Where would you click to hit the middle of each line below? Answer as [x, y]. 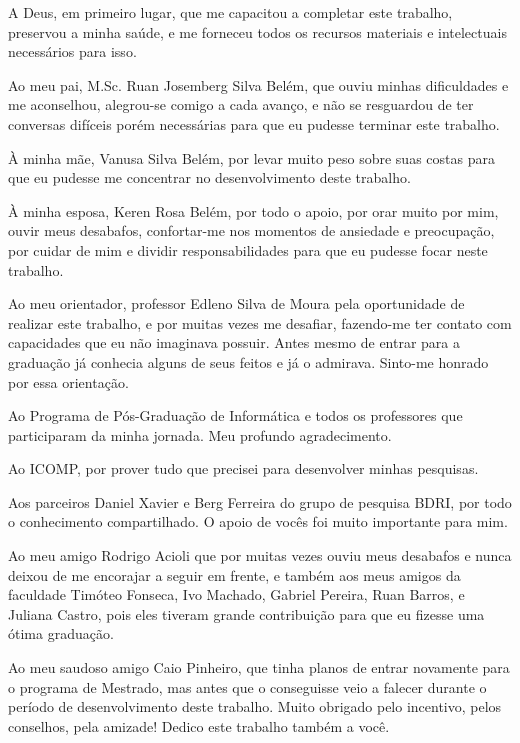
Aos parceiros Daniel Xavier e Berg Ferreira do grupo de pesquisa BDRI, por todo [260, 501]
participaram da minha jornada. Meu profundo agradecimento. [200, 434]
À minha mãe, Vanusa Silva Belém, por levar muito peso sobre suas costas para [251, 157]
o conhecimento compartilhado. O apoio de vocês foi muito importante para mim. [258, 521]
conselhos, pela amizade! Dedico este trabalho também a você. [199, 725]
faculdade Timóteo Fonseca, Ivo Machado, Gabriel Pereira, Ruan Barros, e [236, 594]
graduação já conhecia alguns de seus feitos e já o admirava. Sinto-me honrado [248, 361]
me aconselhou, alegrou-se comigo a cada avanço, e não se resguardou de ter [241, 104]
